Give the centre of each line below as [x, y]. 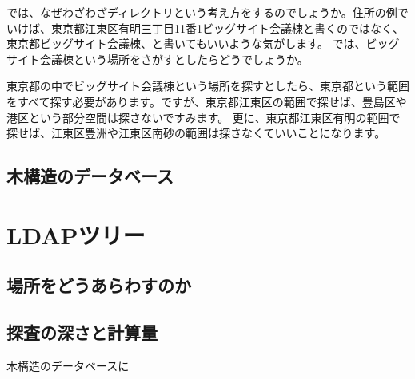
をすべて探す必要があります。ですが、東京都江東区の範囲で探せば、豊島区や [207, 101]
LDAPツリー [76, 234]
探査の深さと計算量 [82, 332]
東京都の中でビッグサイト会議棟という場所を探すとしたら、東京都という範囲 [208, 86]
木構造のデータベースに [68, 365]
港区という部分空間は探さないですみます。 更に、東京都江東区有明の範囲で [204, 117]
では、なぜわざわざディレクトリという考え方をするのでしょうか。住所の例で [207, 12]
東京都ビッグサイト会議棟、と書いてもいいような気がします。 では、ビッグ [203, 43]
